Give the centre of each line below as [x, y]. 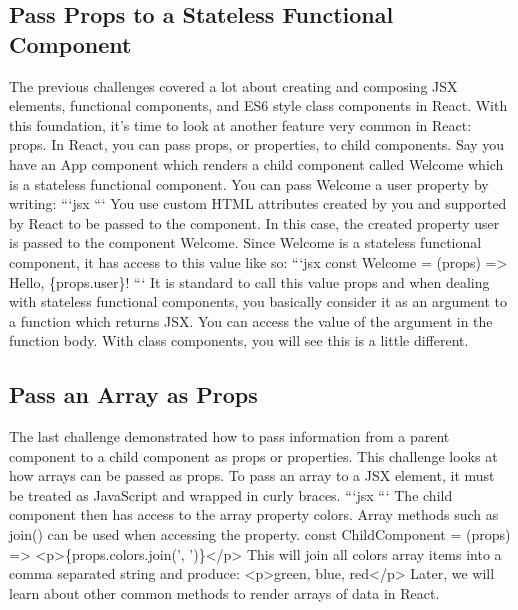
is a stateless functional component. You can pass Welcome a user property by [249, 183]
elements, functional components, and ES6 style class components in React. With [258, 105]
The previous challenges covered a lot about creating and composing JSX [233, 85]
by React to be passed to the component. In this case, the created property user [254, 222]
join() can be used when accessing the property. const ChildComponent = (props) [260, 534]
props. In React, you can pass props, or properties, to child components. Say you [257, 144]
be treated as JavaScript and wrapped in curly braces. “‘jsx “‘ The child [231, 494]
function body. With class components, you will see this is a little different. [239, 340]
